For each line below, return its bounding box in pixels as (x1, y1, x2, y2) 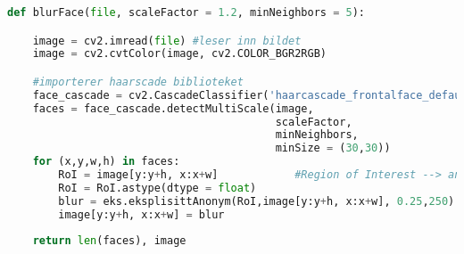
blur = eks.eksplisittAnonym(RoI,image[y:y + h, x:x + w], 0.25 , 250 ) (58, 194, 455, 208)
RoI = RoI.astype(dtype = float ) (58, 181, 257, 194)
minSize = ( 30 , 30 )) (275, 142, 391, 155)
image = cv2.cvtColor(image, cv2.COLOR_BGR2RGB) (32, 47, 327, 61)
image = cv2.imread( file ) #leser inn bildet (32, 34, 302, 47)
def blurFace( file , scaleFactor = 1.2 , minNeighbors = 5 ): (7, 6, 366, 19)
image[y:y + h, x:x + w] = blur (58, 208, 225, 221)
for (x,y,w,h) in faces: (32, 155, 180, 168)
